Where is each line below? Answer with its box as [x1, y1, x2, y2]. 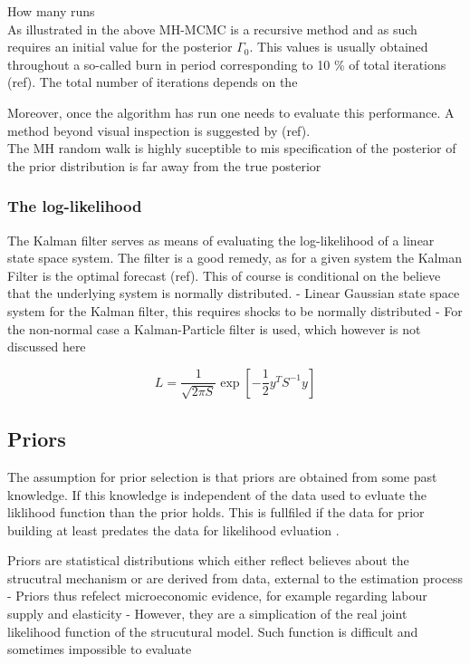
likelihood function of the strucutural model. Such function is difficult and [7, 621, 418, 640]
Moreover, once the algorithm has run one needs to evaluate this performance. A [7, 102, 455, 121]
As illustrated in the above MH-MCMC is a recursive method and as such [7, 19, 417, 38]
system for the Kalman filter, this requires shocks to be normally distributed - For [7, 301, 463, 320]
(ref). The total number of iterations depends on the [7, 72, 298, 91]
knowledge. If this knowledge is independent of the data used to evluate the [7, 485, 427, 504]
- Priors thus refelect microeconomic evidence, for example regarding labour [7, 586, 427, 605]
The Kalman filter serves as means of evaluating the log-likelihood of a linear [7, 230, 435, 249]
